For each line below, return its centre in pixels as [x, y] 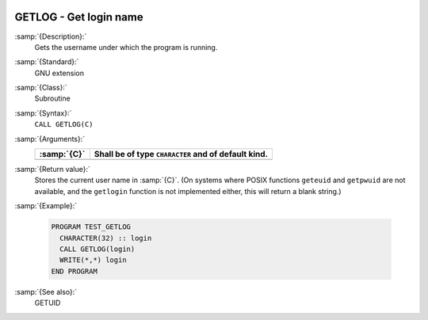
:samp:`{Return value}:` [53, 170]
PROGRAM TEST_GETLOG [91, 227]
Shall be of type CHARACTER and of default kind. [181, 154]
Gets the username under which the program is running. [126, 47]
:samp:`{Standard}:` [47, 62]
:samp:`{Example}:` [46, 206]
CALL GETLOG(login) [97, 249]
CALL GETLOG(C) [64, 124]
